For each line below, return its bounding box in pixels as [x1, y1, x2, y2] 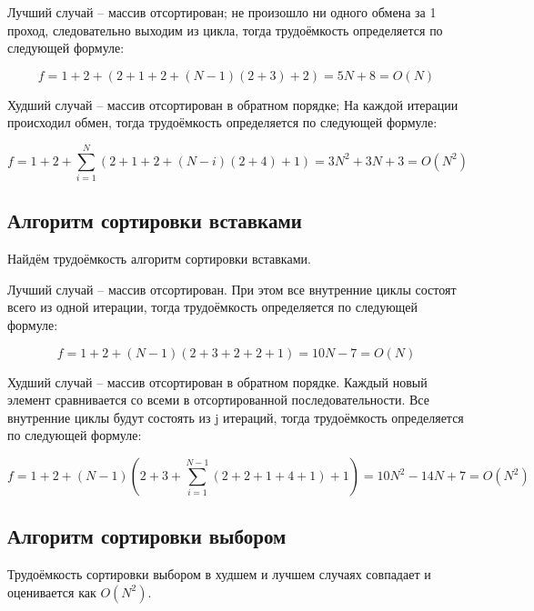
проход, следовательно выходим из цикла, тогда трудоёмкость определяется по [7, 20, 443, 39]
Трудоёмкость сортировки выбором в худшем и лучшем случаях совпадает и [7, 565, 431, 584]
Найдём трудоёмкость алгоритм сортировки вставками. [7, 249, 311, 268]
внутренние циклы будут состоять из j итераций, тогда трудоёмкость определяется [7, 407, 464, 426]
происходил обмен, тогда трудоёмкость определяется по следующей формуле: [7, 113, 438, 132]
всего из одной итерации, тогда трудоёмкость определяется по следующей [7, 297, 418, 316]
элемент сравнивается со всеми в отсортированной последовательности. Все [7, 390, 429, 409]
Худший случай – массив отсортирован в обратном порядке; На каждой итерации [7, 95, 458, 114]
